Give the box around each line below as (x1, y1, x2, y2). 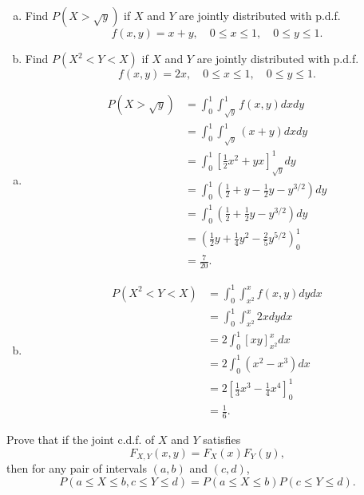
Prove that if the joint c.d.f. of (6, 431, 155, 448)
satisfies (203, 431, 241, 448)
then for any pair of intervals (6, 460, 147, 477)
